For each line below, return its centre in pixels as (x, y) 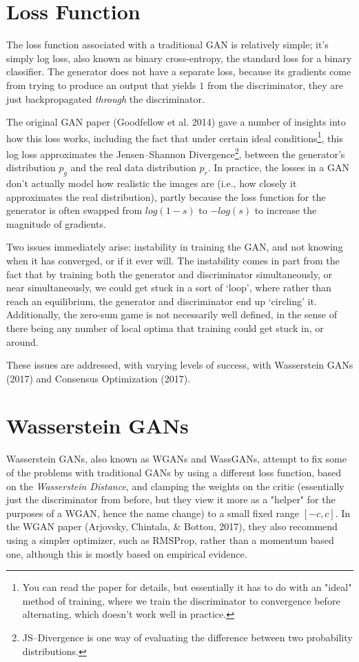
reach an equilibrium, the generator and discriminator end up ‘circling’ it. (162, 301)
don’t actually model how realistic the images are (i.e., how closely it (152, 183)
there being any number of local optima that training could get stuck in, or (165, 328)
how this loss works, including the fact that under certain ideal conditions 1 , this (175, 137)
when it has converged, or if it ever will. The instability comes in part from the (173, 260)
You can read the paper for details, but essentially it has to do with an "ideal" (187, 587)
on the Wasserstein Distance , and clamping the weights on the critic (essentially (175, 486)
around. (22, 341)
